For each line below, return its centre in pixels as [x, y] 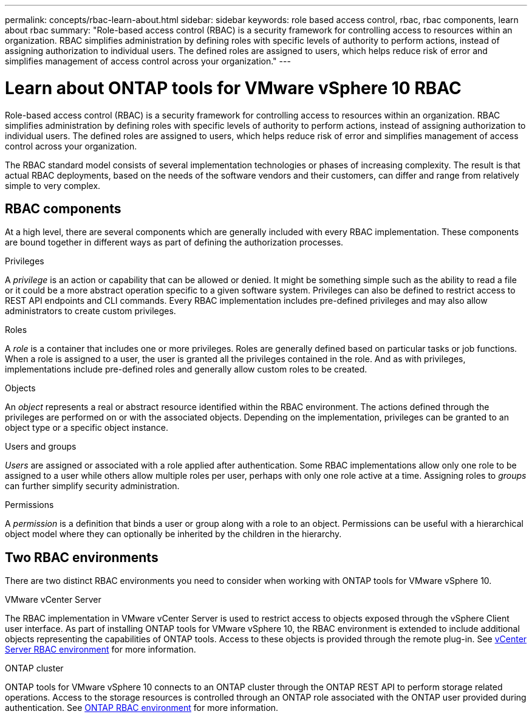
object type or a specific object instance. [87, 428]
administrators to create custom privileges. [90, 311]
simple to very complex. [53, 185]
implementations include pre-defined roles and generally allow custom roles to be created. [186, 369]
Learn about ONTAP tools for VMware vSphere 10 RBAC [233, 88]
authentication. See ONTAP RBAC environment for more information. [142, 708]
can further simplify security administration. [92, 486]
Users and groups [41, 447]
